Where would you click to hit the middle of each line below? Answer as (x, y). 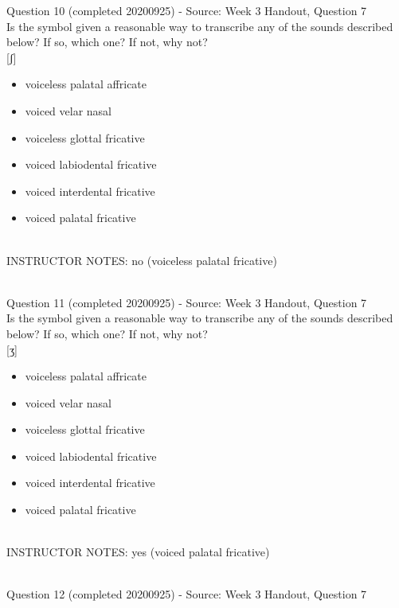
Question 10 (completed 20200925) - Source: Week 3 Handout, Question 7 (187, 10)
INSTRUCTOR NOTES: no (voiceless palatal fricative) (142, 260)
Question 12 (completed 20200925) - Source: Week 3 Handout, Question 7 (187, 594)
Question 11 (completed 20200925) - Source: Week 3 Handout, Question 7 (187, 302)
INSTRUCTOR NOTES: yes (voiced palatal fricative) (138, 552)
